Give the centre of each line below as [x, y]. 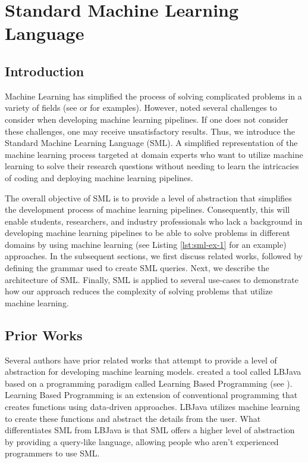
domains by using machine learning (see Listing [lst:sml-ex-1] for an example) [146, 244]
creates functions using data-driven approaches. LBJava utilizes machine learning [153, 407]
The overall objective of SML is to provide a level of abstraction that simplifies [148, 198]
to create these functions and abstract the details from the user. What [133, 418]
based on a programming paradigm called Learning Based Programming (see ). [149, 383]
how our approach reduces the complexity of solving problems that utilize [139, 291]
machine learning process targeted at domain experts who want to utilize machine [154, 154]
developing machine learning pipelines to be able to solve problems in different [147, 233]
